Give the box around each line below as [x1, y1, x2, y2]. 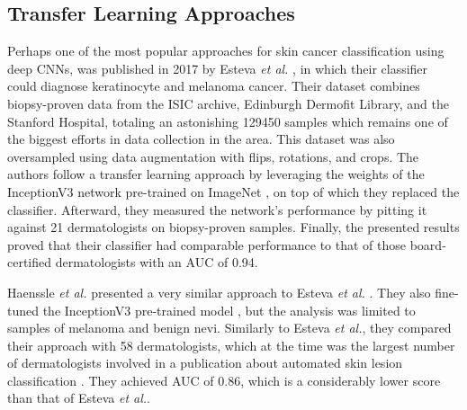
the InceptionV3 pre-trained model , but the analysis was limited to [42, 300, 416, 319]
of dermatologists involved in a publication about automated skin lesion [7, 353, 403, 372]
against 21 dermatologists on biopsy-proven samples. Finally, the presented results [7, 218, 460, 236]
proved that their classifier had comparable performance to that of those [7, 235, 407, 254]
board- [409, 235, 446, 254]
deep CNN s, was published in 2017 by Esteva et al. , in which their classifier [7, 58, 428, 77]
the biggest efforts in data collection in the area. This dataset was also [7, 129, 395, 148]
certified [7, 253, 52, 272]
